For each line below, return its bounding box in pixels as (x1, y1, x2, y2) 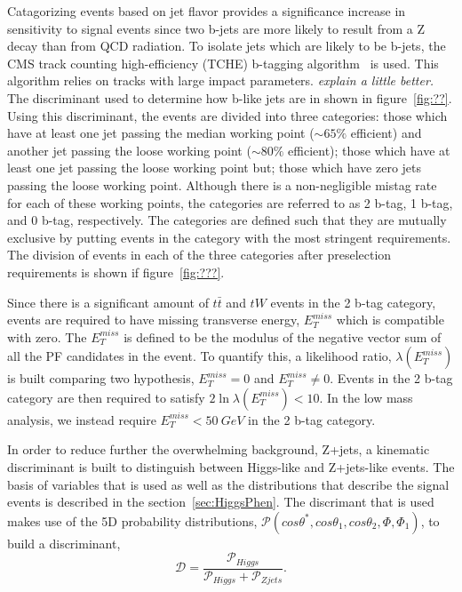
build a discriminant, (7, 533, 121, 552)
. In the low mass (319, 388, 413, 406)
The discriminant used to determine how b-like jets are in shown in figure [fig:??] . (7, 88, 452, 107)
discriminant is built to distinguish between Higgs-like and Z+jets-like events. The (7, 458, 455, 476)
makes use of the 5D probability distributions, (7, 511, 258, 530)
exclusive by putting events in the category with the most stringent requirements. (7, 228, 451, 246)
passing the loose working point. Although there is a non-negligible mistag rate (7, 175, 437, 194)
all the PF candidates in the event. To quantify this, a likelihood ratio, (7, 347, 392, 365)
